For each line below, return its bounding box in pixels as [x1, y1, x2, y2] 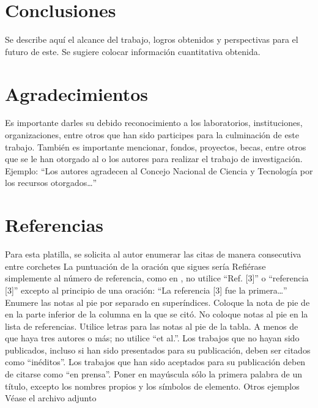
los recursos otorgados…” [5, 176, 97, 189]
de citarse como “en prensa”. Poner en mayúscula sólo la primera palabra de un [5, 368, 303, 380]
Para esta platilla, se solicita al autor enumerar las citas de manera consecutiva [5, 248, 301, 261]
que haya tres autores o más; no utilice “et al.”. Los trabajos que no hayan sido [5, 332, 300, 344]
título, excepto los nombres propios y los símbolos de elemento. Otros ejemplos [5, 379, 300, 392]
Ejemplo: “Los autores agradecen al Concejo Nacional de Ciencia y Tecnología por [5, 164, 313, 177]
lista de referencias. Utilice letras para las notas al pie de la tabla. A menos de [5, 319, 298, 332]
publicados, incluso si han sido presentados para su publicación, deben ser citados [5, 343, 311, 356]
